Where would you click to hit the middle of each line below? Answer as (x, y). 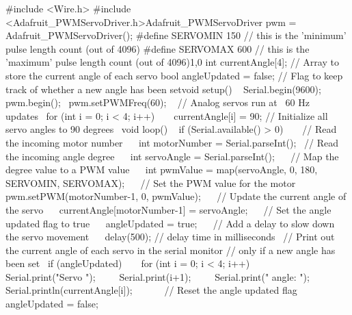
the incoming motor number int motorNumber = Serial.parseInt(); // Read (172, 142)
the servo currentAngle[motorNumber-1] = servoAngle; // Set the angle (168, 209)
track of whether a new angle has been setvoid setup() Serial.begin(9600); (163, 89)
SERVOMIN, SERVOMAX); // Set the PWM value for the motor (151, 182)
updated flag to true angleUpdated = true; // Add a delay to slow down (170, 223)
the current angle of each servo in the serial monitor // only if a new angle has (171, 250)
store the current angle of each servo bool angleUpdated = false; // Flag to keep (174, 75)
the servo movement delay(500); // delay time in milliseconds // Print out (170, 237)
